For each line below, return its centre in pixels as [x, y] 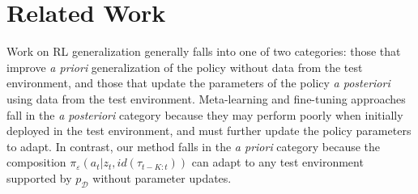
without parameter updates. [162, 177]
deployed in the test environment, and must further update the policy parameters [209, 131]
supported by [39, 177]
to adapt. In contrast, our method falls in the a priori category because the [194, 146]
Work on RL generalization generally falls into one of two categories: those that [204, 51]
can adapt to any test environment [277, 162]
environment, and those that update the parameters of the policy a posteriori [198, 83]
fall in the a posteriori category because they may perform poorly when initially [205, 114]
